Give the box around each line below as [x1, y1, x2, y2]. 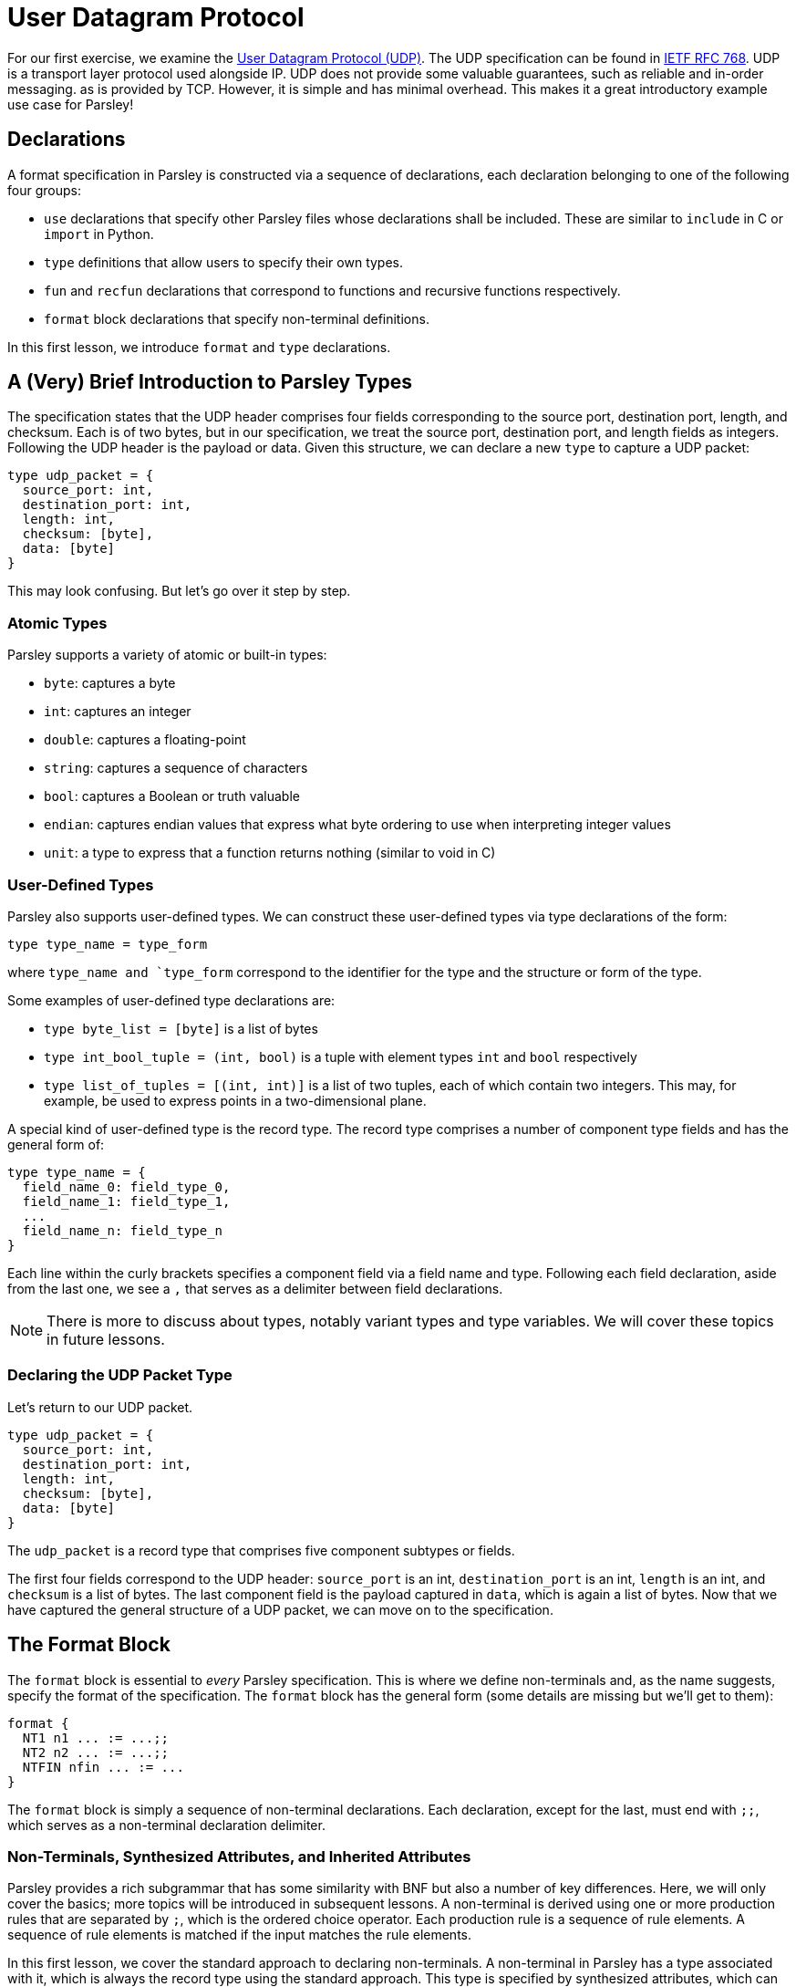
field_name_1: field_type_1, [22, 1193, 231, 1209]
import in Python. [44, 225, 154, 242]
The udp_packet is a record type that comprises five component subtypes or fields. [7, 1542, 515, 1558]
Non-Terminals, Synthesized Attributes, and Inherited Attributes [7, 1847, 471, 1866]
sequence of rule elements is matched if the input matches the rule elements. [7, 1927, 472, 1943]
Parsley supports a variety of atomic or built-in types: [7, 647, 327, 663]
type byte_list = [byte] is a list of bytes [44, 1020, 318, 1036]
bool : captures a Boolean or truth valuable [44, 788, 300, 805]
